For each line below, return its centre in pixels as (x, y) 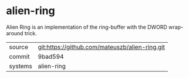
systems (21, 66)
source (18, 47)
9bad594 (51, 56)
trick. (31, 33)
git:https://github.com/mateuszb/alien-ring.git (102, 47)
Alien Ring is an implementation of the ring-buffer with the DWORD (87, 27)
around (15, 33)
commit (19, 56)
